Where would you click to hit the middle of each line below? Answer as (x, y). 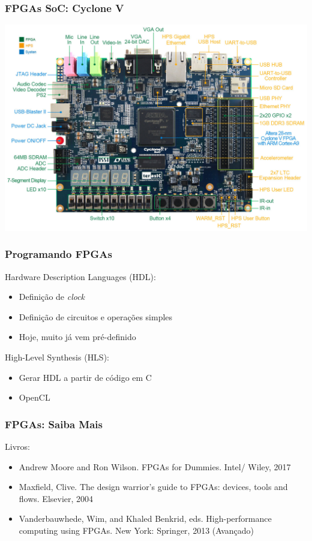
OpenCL (34, 397)
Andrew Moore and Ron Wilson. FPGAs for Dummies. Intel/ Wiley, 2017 (155, 466)
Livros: (17, 446)
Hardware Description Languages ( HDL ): (80, 276)
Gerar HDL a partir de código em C (85, 377)
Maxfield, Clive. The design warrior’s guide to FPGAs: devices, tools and (153, 487)
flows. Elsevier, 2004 (56, 498)
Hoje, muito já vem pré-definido (77, 337)
